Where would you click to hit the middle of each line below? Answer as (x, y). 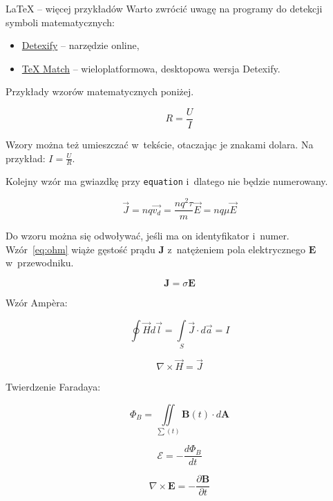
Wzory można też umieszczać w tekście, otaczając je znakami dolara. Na (160, 145)
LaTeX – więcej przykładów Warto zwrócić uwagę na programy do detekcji (164, 8)
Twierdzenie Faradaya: (53, 387)
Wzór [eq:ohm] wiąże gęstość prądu (80, 249)
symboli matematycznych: (60, 22)
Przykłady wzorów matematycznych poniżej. (100, 91)
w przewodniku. (40, 263)
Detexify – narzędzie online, (80, 45)
